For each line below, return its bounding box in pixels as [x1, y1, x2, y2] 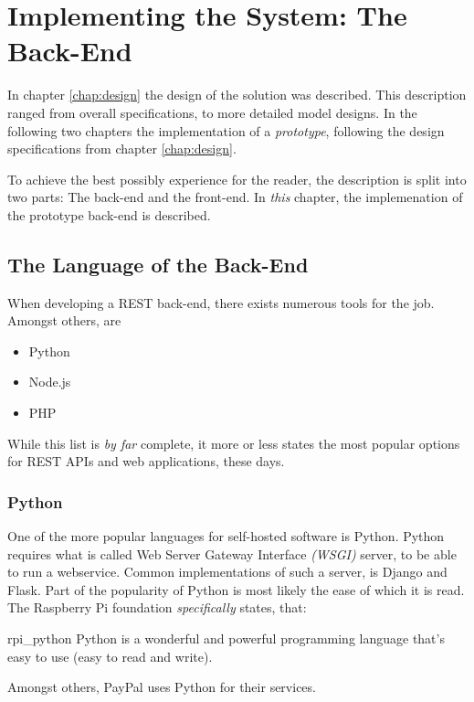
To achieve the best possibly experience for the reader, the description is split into [7, 169, 467, 188]
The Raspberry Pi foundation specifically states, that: [7, 598, 307, 617]
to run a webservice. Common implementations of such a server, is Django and [7, 562, 448, 581]
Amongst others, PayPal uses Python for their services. [7, 677, 316, 697]
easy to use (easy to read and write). [7, 646, 213, 665]
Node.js [28, 372, 71, 391]
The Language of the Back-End [7, 250, 309, 278]
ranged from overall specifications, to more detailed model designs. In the [7, 102, 417, 122]
